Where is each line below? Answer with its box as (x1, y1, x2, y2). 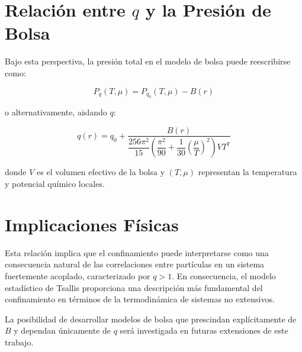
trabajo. (5, 335, 34, 348)
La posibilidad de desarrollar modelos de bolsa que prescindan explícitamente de (5, 312, 297, 325)
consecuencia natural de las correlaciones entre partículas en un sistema (5, 258, 265, 270)
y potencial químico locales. (5, 177, 105, 189)
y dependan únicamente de (14, 324, 111, 337)
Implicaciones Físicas (5, 212, 179, 236)
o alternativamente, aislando (5, 105, 107, 118)
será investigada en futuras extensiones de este (120, 324, 288, 337)
